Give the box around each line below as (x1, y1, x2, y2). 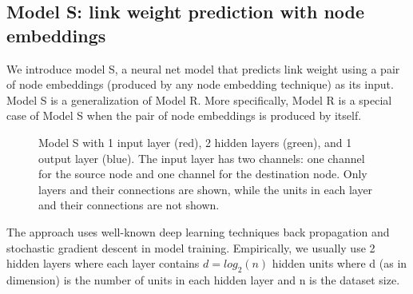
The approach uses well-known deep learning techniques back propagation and (6, 223, 390, 240)
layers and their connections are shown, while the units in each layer (38, 181, 373, 197)
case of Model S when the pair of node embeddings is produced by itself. (6, 107, 362, 124)
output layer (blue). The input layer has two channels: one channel (38, 149, 365, 166)
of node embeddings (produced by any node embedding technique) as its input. (6, 76, 394, 93)
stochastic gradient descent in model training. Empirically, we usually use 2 (6, 239, 375, 256)
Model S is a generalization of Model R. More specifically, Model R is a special (6, 91, 392, 108)
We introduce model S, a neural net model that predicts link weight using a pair (6, 60, 400, 77)
